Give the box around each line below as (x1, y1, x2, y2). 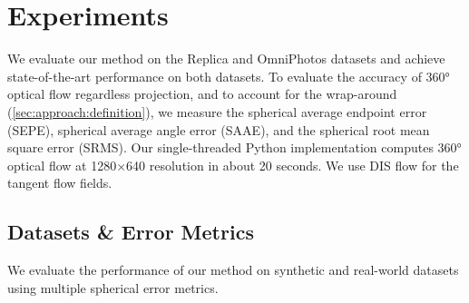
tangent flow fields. (7, 173, 112, 192)
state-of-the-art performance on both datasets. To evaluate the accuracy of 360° (7, 66, 450, 85)
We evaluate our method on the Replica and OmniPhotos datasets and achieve (7, 49, 445, 68)
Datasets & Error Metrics (7, 218, 254, 246)
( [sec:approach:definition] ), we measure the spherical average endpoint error (7, 102, 427, 121)
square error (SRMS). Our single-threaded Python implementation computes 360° (7, 138, 462, 157)
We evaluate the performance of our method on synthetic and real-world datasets (7, 260, 459, 279)
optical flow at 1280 (7, 155, 117, 174)
